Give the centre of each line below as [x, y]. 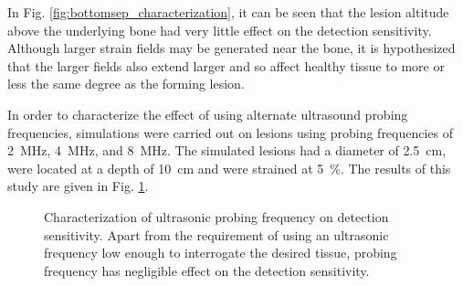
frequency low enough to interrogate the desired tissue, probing [221, 253]
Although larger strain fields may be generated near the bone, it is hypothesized [231, 48]
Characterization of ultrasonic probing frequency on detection [216, 216]
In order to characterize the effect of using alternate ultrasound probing [208, 114]
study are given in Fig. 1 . [78, 186]
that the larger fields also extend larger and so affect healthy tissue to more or [226, 65]
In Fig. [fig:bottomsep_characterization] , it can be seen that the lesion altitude [228, 12]
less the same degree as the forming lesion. [126, 84]
